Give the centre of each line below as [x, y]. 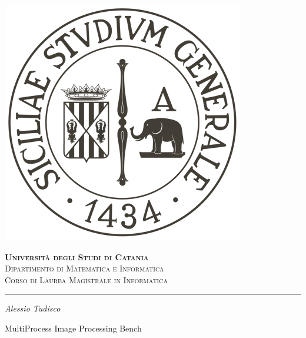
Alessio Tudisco [33, 308]
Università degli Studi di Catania [77, 256]
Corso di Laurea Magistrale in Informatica [86, 279]
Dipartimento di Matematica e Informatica [84, 268]
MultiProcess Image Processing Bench [73, 328]
